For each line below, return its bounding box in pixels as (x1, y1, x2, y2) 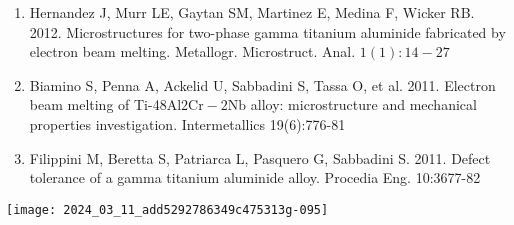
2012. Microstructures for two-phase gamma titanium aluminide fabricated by (29, 21, 506, 42)
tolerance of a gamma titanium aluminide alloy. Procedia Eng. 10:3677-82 (29, 167, 481, 188)
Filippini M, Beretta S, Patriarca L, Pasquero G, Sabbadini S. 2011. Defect (29, 147, 491, 168)
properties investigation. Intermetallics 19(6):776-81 (29, 113, 346, 134)
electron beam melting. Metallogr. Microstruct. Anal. (29, 41, 356, 62)
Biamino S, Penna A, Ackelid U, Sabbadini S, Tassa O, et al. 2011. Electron (29, 74, 496, 95)
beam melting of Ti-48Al (29, 94, 182, 115)
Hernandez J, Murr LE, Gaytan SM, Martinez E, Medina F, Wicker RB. (29, 2, 475, 22)
